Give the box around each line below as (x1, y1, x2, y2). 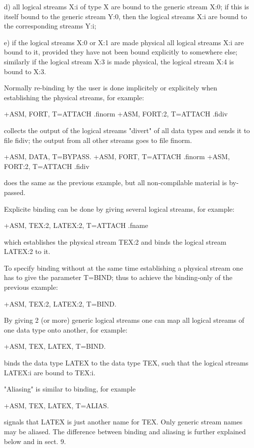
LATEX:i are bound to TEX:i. (4, 367, 96, 377)
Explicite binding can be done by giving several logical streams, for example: (4, 203, 235, 214)
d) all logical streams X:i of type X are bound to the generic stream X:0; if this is (4, 1, 249, 11)
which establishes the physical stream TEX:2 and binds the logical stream (4, 236, 226, 247)
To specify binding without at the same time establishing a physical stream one (4, 262, 243, 273)
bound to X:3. (4, 66, 46, 76)
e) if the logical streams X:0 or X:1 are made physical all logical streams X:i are (4, 37, 244, 47)
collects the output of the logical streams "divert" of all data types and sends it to (4, 125, 250, 135)
